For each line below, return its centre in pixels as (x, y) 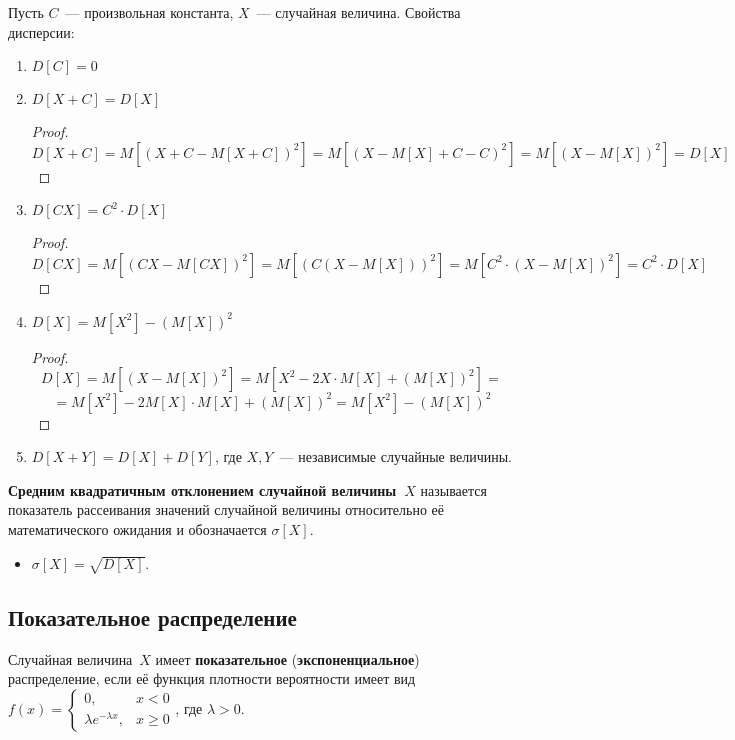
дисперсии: (41, 31)
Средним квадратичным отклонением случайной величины (202, 489)
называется (453, 489)
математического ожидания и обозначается (137, 529)
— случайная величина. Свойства (358, 12)
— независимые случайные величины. (395, 456)
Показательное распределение (152, 616)
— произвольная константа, (149, 12)
